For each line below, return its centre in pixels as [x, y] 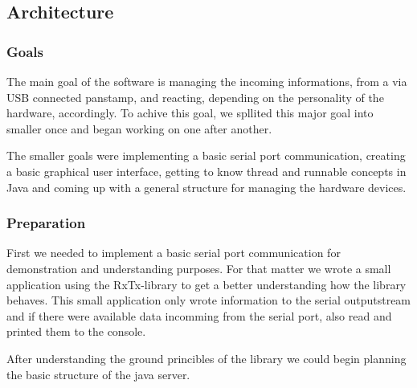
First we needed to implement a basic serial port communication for [174, 253]
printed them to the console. [76, 331]
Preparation [46, 223]
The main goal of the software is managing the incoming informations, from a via [207, 81]
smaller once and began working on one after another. [139, 128]
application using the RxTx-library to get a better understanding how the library [206, 284]
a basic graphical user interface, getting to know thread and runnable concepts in [206, 171]
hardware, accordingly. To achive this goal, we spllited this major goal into [190, 113]
